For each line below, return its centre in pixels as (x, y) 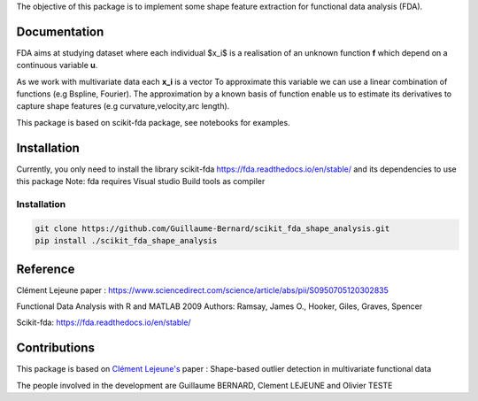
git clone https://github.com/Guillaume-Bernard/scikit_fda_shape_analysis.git (212, 228)
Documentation (60, 31)
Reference (46, 269)
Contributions (55, 348)
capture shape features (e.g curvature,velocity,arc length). (123, 106)
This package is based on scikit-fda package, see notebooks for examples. (154, 122)
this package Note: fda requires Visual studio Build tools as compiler (141, 181)
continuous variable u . (57, 66)
